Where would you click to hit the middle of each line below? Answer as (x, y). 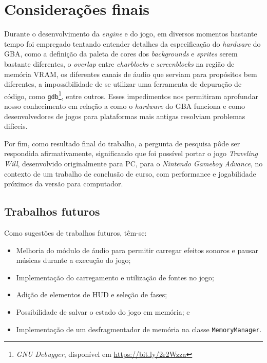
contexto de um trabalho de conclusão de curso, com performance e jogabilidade (130, 173)
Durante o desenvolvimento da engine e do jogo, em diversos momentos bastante (131, 34)
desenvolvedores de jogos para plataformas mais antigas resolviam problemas (125, 116)
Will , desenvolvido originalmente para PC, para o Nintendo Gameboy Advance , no (133, 163)
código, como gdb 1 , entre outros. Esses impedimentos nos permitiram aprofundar (131, 95)
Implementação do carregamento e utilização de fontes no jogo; (115, 277)
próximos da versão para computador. (64, 184)
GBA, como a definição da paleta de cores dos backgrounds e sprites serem (121, 54)
